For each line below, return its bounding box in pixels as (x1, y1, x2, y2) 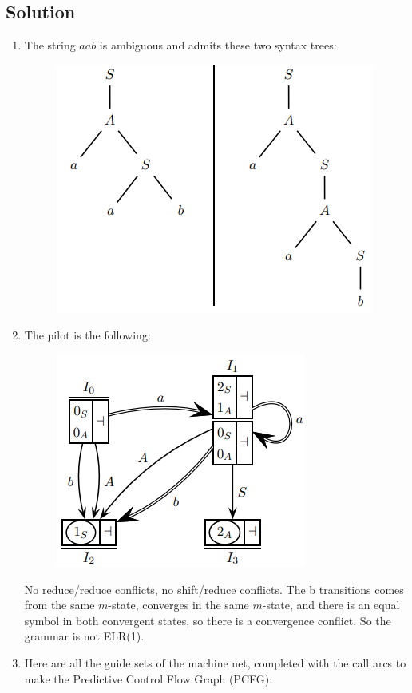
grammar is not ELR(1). (24, 628, 145, 644)
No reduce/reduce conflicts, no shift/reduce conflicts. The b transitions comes (24, 580, 404, 597)
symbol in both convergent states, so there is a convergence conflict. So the (24, 612, 391, 628)
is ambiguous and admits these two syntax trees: (99, 37, 337, 53)
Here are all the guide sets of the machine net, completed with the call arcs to (24, 654, 406, 671)
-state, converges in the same (108, 596, 249, 613)
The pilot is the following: (24, 327, 151, 343)
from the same (24, 596, 95, 613)
